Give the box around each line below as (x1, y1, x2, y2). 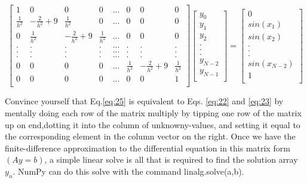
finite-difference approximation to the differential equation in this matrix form (5, 141, 290, 154)
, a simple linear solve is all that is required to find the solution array (44, 153, 298, 166)
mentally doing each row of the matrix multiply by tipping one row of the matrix (5, 107, 302, 119)
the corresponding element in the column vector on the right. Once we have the (5, 130, 296, 142)
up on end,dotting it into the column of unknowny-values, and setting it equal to (5, 118, 300, 131)
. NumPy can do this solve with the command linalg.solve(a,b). (13, 165, 244, 178)
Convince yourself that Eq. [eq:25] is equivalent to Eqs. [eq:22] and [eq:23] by (5, 95, 284, 107)
